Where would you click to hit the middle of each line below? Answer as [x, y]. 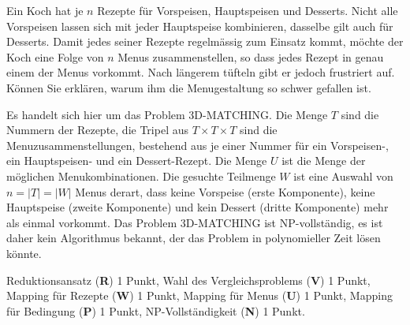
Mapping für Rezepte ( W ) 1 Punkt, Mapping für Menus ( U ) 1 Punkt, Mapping [199, 295]
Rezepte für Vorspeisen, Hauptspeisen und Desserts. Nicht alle [248, 10]
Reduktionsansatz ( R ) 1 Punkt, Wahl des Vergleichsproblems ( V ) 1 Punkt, [188, 280]
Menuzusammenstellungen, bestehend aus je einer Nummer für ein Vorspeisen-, [198, 145]
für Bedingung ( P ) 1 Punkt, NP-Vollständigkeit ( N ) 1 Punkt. [156, 310]
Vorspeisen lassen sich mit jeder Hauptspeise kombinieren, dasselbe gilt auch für [200, 26]
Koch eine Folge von [55, 56]
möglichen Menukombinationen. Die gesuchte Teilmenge [141, 176]
